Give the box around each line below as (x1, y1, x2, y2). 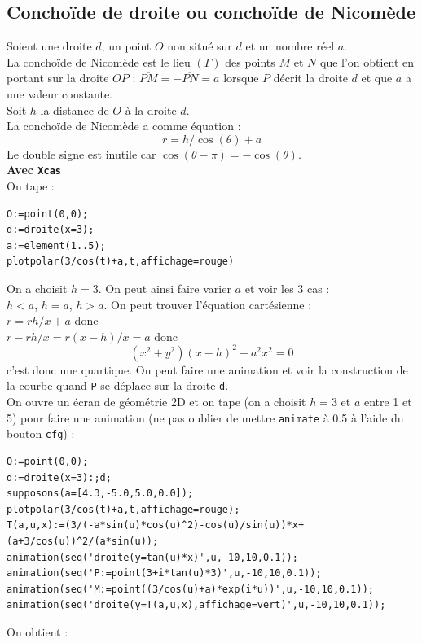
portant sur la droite (7, 69, 109, 86)
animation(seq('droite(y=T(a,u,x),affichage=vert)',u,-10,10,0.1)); (7, 599, 386, 611)
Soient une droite (7, 37, 92, 55)
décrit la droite (273, 69, 348, 86)
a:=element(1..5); (7, 239, 106, 252)
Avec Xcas (7, 161, 61, 178)
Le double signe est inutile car (7, 145, 156, 162)
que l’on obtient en (319, 53, 415, 70)
